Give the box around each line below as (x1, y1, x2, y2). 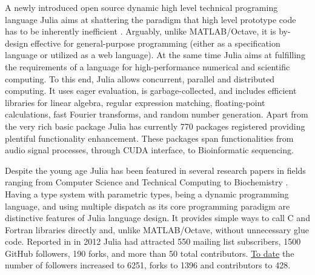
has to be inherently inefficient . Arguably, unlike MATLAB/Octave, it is (5, 25, 276, 38)
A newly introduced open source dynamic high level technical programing (5, 1, 278, 13)
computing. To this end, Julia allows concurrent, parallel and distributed (5, 72, 275, 85)
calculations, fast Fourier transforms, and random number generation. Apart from (5, 108, 308, 121)
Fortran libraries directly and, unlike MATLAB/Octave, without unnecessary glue (5, 223, 309, 236)
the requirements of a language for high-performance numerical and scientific (5, 60, 290, 73)
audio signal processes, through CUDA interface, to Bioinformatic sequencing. (5, 144, 294, 156)
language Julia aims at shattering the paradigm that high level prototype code (5, 13, 296, 25)
